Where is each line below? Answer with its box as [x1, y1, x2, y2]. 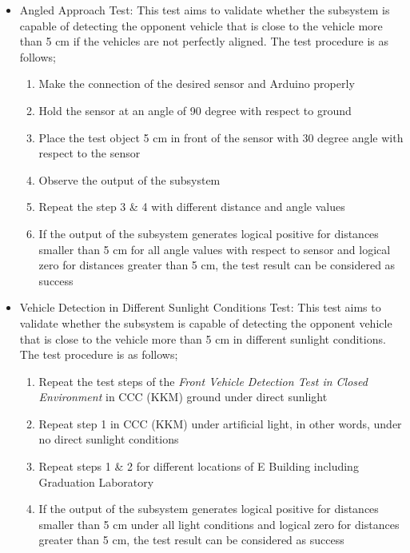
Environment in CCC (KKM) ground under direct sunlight [38, 388, 328, 405]
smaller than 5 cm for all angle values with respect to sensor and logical [38, 241, 391, 257]
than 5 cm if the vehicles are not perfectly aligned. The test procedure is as [19, 33, 389, 50]
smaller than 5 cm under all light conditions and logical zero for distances [38, 515, 400, 532]
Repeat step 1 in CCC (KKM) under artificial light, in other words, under [38, 415, 402, 432]
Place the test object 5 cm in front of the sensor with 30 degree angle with [38, 129, 404, 145]
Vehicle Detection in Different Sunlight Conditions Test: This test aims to [19, 299, 381, 316]
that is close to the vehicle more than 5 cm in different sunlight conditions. [19, 330, 386, 347]
